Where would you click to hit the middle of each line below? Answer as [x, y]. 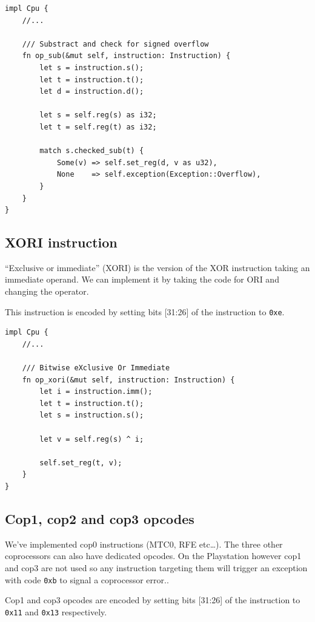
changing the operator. [47, 291]
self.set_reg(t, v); [81, 463]
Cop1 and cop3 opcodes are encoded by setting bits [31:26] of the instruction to [153, 600]
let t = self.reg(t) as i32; [98, 127]
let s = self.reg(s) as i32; [98, 115]
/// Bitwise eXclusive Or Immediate [96, 368]
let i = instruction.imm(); [96, 392]
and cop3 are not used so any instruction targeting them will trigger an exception [156, 568]
